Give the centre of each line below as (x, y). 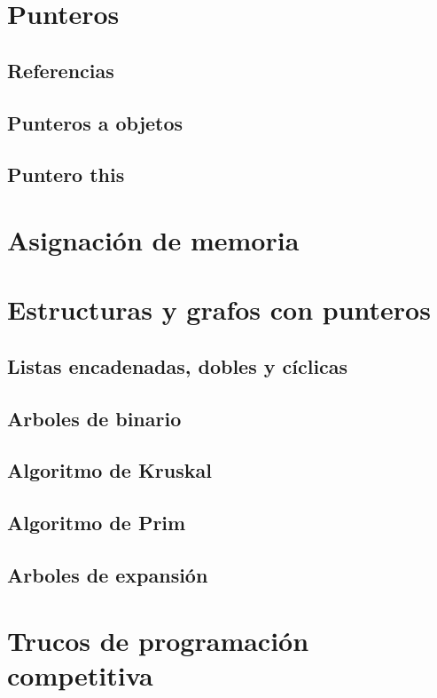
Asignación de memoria (153, 239)
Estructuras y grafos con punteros (219, 309)
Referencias (61, 70)
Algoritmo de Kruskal (109, 470)
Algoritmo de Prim (97, 523)
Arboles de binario (94, 418)
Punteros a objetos (95, 122)
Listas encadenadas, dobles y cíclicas (178, 365)
